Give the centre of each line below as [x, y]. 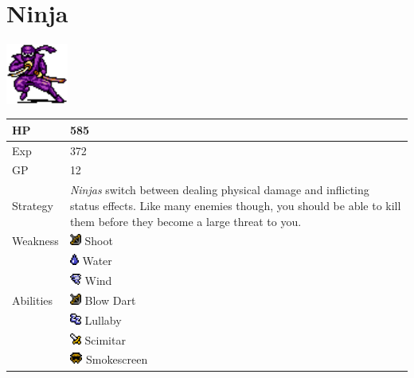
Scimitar [105, 339]
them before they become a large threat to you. [186, 221]
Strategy [33, 205]
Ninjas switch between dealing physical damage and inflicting [219, 190]
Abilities [33, 300]
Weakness [35, 241]
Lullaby [103, 320]
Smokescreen [117, 359]
